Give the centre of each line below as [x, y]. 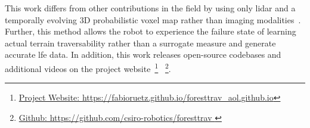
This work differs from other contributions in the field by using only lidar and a [150, 8]
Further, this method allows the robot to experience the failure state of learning [151, 31]
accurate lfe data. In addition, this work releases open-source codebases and [143, 54]
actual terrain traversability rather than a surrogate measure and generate [140, 43]
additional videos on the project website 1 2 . [88, 67]
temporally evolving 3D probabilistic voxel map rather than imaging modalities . [153, 19]
